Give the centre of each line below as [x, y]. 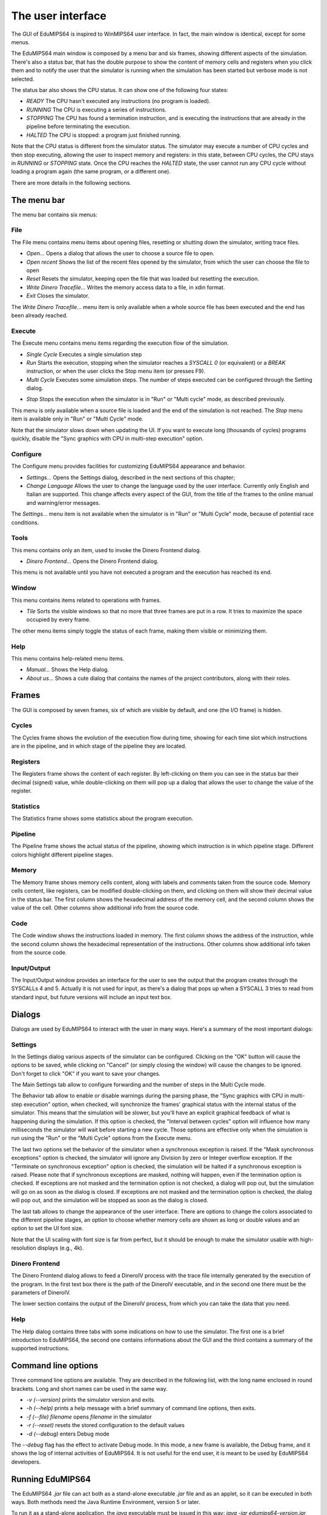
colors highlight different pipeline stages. [62, 854]
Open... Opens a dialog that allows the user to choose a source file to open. [121, 253]
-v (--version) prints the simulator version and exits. [91, 1400]
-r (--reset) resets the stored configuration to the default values [105, 1425]
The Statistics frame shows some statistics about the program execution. [102, 819]
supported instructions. [40, 1348]
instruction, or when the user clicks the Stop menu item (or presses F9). [116, 371]
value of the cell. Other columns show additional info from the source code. [105, 908]
